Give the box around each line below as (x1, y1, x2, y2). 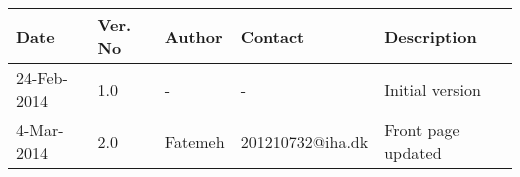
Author (164, 24, 223, 48)
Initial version (384, 77, 481, 101)
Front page (384, 118, 460, 141)
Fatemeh (164, 129, 225, 153)
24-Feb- (16, 66, 68, 89)
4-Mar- (16, 118, 64, 141)
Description (384, 24, 477, 48)
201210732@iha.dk (240, 129, 369, 153)
